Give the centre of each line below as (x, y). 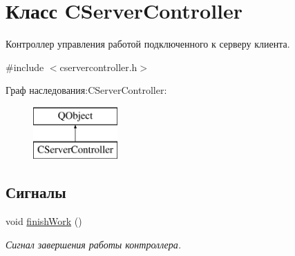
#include (25, 67)
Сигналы (36, 192)
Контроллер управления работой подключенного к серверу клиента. (148, 44)
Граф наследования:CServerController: (86, 90)
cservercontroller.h (98, 67)
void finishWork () (44, 221)
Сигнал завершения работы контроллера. (94, 244)
